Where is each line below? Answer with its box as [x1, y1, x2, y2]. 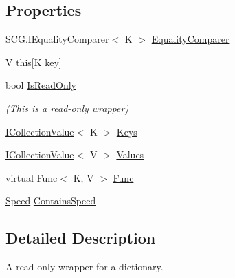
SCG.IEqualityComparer [5, 32, 109, 46]
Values [116, 147, 144, 162]
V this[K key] [5, 54, 62, 69]
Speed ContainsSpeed [5, 193, 96, 208]
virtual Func [5, 170, 58, 184]
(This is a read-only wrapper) [5, 100, 129, 115]
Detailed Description [5, 227, 156, 248]
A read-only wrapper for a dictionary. [5, 259, 164, 274]
